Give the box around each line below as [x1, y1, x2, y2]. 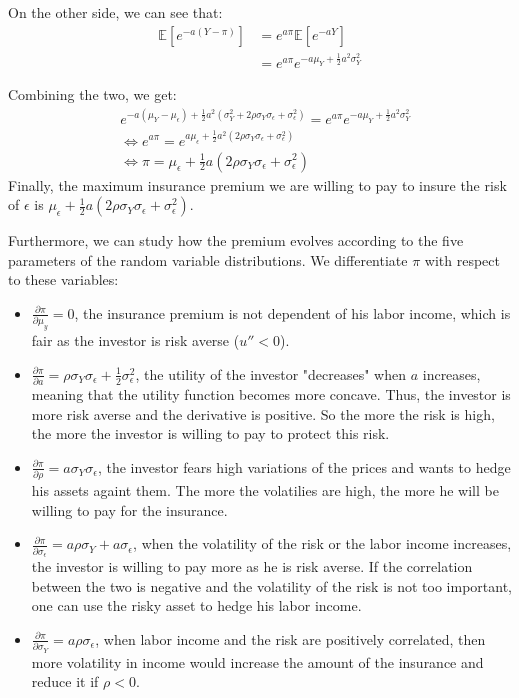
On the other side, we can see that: [8, 2, 223, 22]
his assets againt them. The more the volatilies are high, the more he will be [31, 480, 499, 501]
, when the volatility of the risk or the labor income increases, [133, 533, 512, 554]
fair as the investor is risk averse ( [31, 330, 240, 351]
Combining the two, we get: [8, 83, 177, 104]
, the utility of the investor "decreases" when [135, 363, 407, 384]
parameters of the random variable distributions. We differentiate [8, 249, 408, 270]
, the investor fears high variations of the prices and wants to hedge [97, 456, 511, 477]
